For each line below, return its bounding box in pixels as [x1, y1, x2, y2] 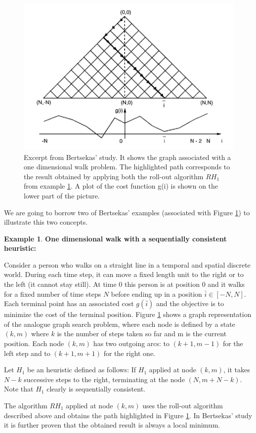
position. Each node [4, 338, 64, 349]
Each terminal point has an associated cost [4, 298, 134, 309]
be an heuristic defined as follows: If [27, 364, 136, 375]
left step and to [4, 348, 50, 358]
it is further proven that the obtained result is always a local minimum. [4, 420, 220, 430]
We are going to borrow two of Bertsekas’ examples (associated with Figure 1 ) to [4, 207, 250, 217]
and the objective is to [156, 298, 224, 309]
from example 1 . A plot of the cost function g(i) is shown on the [24, 181, 218, 191]
